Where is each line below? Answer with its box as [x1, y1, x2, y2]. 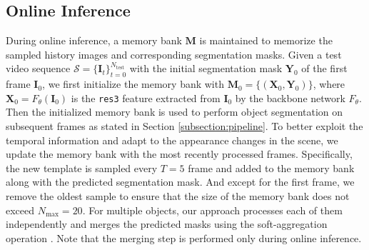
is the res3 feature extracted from [71, 90, 221, 105]
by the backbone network [235, 90, 345, 105]
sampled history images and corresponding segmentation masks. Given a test [6, 46, 342, 61]
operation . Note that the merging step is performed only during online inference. [6, 230, 362, 245]
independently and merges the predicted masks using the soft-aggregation [6, 216, 328, 231]
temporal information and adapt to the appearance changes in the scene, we [6, 132, 338, 147]
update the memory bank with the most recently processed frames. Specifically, [6, 146, 353, 161]
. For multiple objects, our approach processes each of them [82, 202, 343, 217]
